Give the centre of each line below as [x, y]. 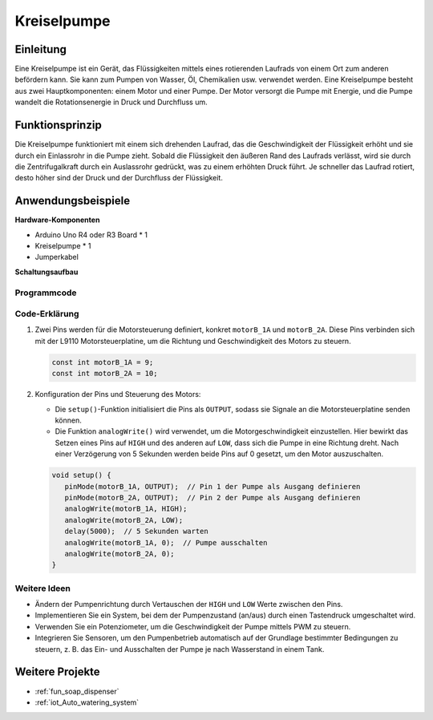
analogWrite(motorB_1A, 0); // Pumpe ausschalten [166, 542]
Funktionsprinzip [58, 125]
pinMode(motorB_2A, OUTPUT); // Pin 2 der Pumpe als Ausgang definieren [212, 498]
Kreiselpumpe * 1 [63, 246]
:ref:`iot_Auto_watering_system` [87, 702]
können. [68, 420]
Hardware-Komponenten [57, 220]
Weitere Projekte [57, 672]
